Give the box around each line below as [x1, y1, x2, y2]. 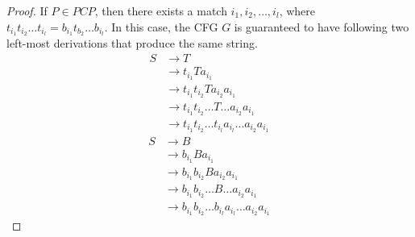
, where [279, 2, 316, 19]
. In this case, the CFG [104, 18, 218, 35]
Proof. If [6, 2, 48, 19]
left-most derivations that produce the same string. [6, 35, 258, 52]
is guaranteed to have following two [234, 18, 409, 35]
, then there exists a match [94, 2, 227, 19]
